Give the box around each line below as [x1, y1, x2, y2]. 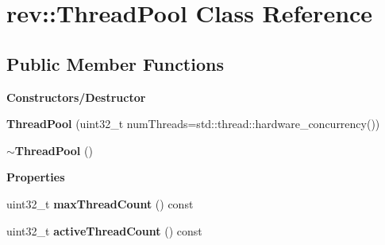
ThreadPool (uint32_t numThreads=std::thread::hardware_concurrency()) [6, 115, 380, 132]
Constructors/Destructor [6, 88, 146, 105]
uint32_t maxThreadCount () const [6, 195, 194, 212]
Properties [6, 169, 65, 185]
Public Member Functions [6, 51, 224, 76]
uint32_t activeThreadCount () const [6, 222, 202, 239]
